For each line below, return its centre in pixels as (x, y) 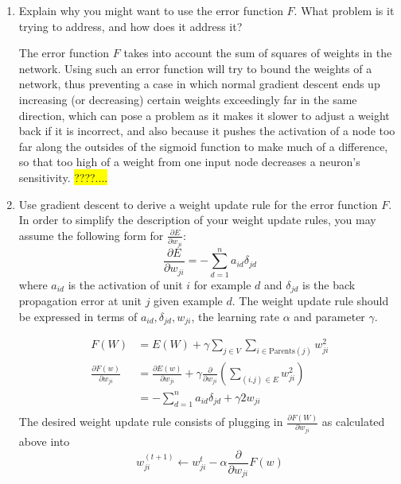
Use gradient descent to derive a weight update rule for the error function (198, 204)
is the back (329, 284)
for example (222, 284)
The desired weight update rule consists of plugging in (151, 422)
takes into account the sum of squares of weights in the (258, 53)
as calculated (353, 422)
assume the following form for (91, 235)
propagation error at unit (80, 301)
